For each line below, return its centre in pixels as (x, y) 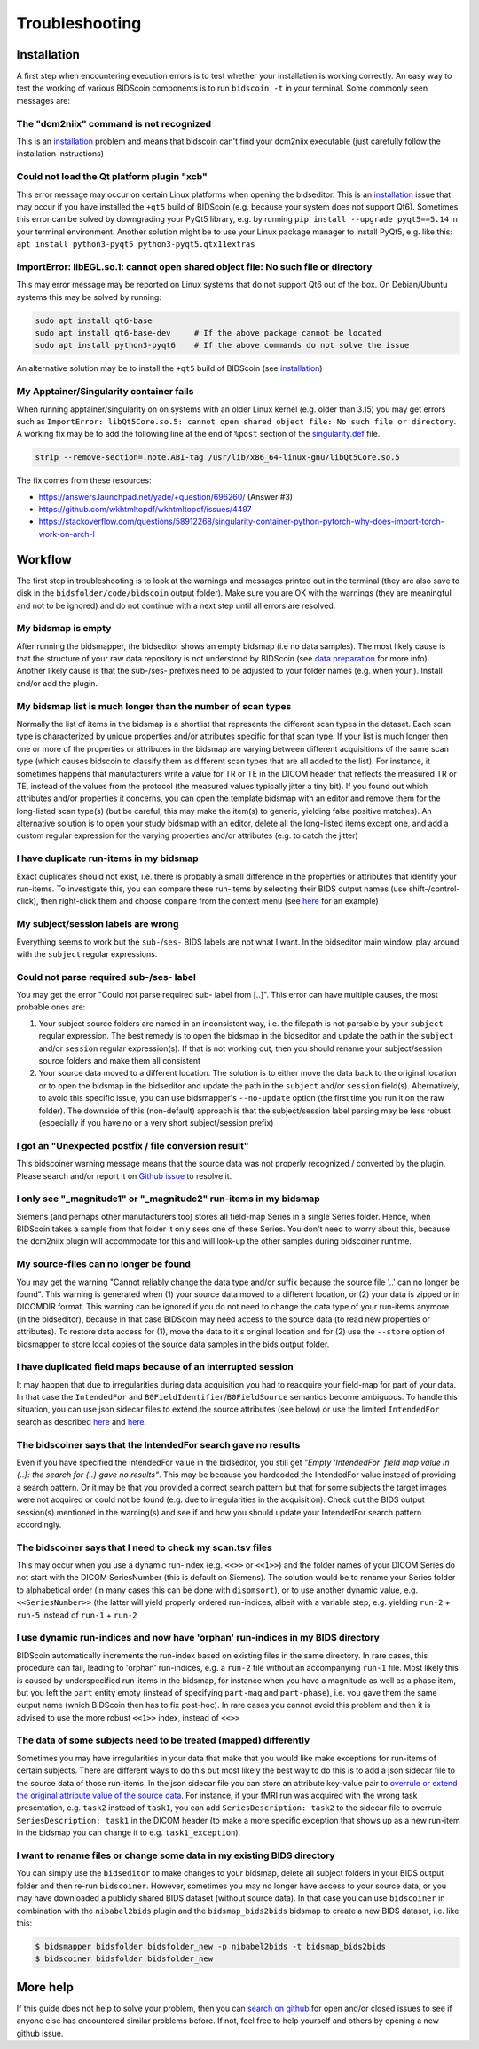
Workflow (44, 559)
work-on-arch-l (67, 534)
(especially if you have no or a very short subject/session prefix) (156, 1122)
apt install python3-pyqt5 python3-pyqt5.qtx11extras (136, 245)
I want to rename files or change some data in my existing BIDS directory (176, 1855)
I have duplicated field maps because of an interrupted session (155, 1367)
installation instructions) (60, 154)
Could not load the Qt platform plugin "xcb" (112, 177)
